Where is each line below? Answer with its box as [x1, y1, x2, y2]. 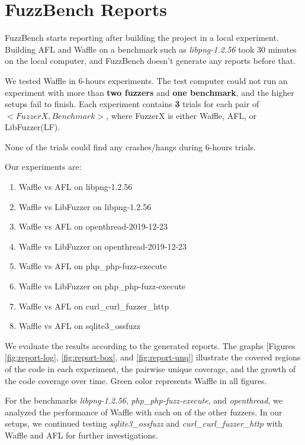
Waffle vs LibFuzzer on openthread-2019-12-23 [18, 240, 187, 252]
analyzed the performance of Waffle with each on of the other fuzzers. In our [5, 405, 282, 418]
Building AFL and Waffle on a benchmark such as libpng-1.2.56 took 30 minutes [5, 43, 297, 55]
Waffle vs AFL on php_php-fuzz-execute [18, 260, 167, 272]
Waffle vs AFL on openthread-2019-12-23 [18, 220, 168, 233]
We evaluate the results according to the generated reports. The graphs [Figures [5, 339, 296, 352]
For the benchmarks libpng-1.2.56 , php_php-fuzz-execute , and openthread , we [5, 394, 282, 407]
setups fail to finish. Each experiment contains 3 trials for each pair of [5, 98, 259, 110]
